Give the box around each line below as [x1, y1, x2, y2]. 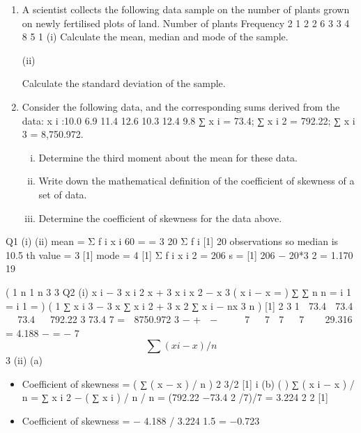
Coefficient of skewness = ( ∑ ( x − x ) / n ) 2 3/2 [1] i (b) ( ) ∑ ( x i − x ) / [22, 376, 355, 391]
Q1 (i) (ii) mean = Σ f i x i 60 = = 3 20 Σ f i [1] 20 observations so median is [6, 234, 339, 249]
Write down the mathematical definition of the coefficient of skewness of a [38, 173, 355, 188]
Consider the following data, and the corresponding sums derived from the [22, 99, 340, 113]
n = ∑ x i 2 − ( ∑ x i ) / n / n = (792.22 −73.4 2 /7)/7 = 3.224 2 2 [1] [22, 390, 328, 404]
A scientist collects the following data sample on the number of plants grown [22, 2, 350, 16]
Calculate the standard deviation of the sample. [22, 76, 226, 90]
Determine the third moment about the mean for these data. [38, 150, 298, 164]
